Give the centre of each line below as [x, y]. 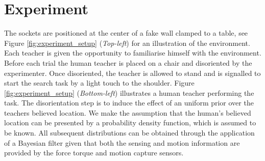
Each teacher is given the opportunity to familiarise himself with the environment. [133, 53]
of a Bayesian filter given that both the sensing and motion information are [122, 142]
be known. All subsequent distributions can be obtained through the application [129, 133]
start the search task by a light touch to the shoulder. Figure [99, 83]
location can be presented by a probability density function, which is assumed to [130, 123]
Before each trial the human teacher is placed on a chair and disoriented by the [128, 62]
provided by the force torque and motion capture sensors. [94, 153]
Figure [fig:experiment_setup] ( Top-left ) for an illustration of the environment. [127, 43]
